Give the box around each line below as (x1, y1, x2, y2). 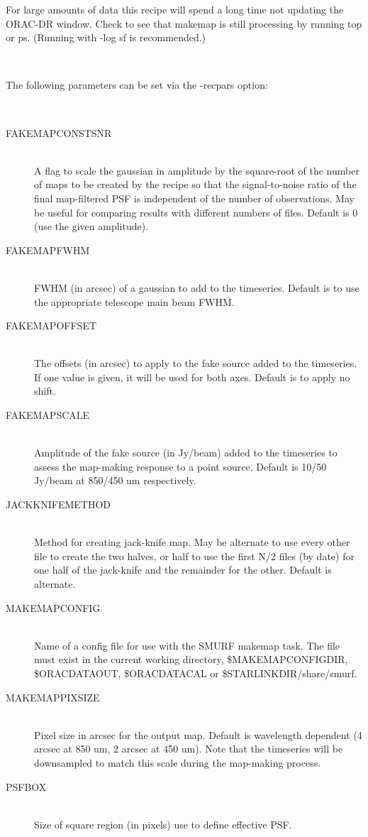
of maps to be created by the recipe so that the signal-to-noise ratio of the (34, 177, 357, 192)
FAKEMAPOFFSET (6, 318, 96, 333)
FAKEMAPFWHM (6, 242, 90, 257)
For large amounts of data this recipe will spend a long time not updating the (6, 2, 344, 16)
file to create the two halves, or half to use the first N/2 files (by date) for (34, 548, 355, 563)
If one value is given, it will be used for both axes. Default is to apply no (34, 369, 350, 384)
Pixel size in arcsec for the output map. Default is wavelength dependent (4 (34, 727, 362, 742)
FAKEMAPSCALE (6, 407, 90, 422)
